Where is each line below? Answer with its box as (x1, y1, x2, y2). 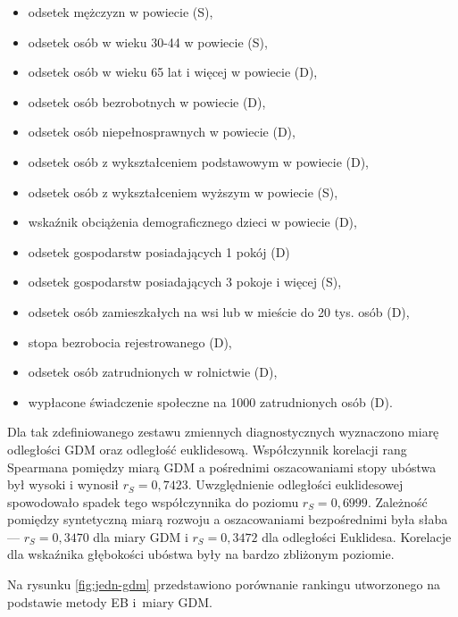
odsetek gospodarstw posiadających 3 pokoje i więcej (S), (28, 272, 342, 291)
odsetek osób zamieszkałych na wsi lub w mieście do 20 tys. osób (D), (28, 302, 410, 321)
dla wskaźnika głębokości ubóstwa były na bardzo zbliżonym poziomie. (7, 545, 395, 563)
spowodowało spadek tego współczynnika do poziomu (7, 492, 299, 511)
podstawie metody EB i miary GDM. (7, 592, 212, 611)
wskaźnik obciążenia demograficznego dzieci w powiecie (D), (28, 213, 357, 231)
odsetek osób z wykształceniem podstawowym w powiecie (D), (28, 152, 369, 171)
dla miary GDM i (93, 527, 188, 546)
